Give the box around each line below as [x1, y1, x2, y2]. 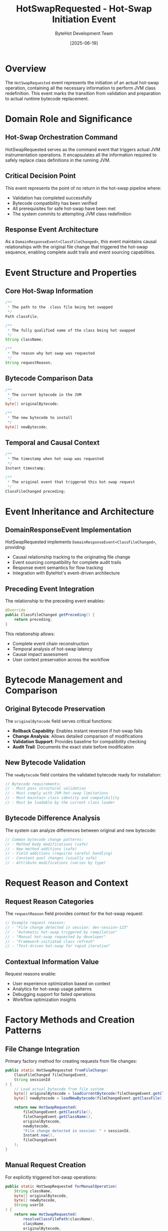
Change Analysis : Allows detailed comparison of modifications [12, 733, 143, 739]
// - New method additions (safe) [5, 846, 77, 851]
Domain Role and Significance [5, 113, 132, 125]
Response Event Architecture [5, 225, 98, 234]
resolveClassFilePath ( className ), [23, 1216, 95, 1221]
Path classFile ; [5, 314, 39, 319]
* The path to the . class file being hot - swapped [7, 305, 113, 310]
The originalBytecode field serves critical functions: [5, 718, 112, 724]
